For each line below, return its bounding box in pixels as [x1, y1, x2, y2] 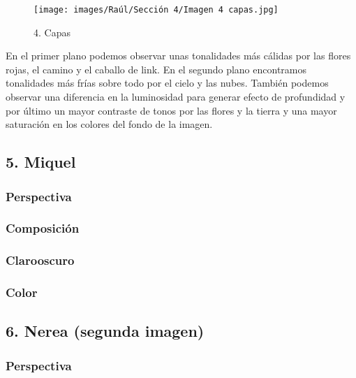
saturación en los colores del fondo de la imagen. [6, 117, 213, 131]
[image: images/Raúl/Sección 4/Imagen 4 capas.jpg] [34, 5, 279, 15]
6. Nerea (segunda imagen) [6, 320, 205, 342]
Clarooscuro [6, 252, 75, 269]
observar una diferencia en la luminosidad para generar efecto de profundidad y [6, 89, 346, 104]
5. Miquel [6, 151, 76, 173]
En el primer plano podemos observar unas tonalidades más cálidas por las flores [6, 48, 351, 63]
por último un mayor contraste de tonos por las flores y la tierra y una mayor [6, 103, 337, 117]
